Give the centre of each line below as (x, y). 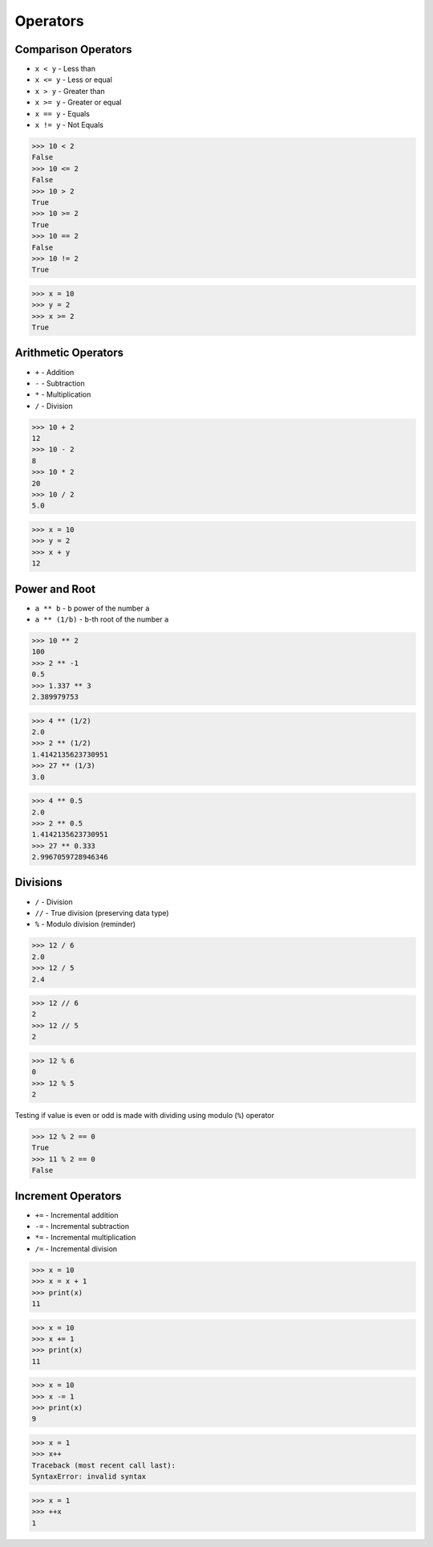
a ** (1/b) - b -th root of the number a (102, 619)
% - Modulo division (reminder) (85, 925)
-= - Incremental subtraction (82, 1227)
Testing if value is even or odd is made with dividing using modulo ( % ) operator (145, 1115)
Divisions (39, 882)
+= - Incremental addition (77, 1215)
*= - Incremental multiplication (85, 1238)
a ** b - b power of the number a (92, 608)
